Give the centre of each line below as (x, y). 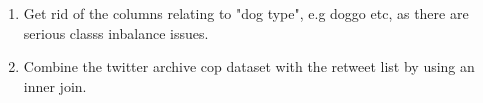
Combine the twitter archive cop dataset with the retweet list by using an (249, 66)
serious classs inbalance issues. (116, 32)
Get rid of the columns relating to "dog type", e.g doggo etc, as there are (246, 13)
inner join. (55, 85)
